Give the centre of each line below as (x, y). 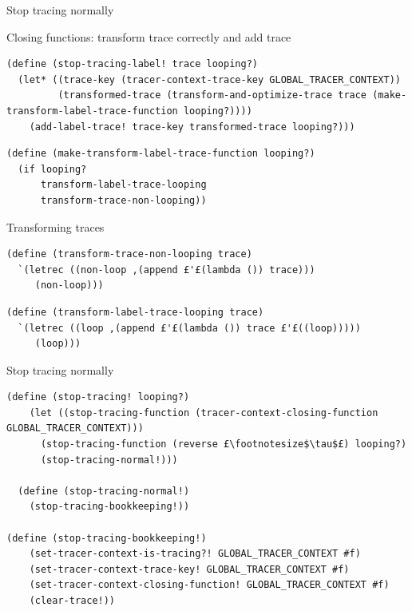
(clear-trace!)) (72, 601)
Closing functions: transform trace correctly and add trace (149, 36)
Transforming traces (55, 226)
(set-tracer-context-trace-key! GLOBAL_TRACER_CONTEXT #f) (189, 569)
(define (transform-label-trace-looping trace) (135, 312)
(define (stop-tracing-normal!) (104, 491)
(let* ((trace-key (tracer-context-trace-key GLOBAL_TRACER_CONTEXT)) (209, 79)
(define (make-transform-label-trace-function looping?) (161, 154)
